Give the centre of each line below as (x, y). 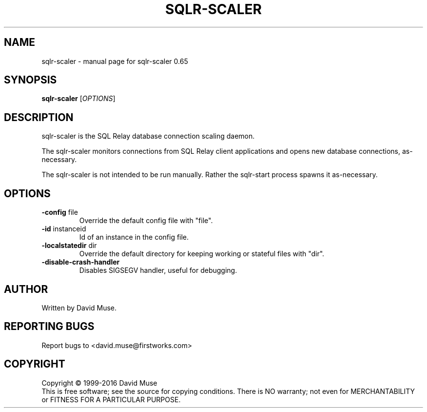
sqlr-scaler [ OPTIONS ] (78, 99)
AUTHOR (26, 289)
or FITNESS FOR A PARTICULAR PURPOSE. (111, 399)
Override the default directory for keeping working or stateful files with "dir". (202, 254)
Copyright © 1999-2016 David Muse (99, 383)
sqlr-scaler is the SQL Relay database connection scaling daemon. (148, 136)
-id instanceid (64, 229)
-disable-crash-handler (81, 262)
